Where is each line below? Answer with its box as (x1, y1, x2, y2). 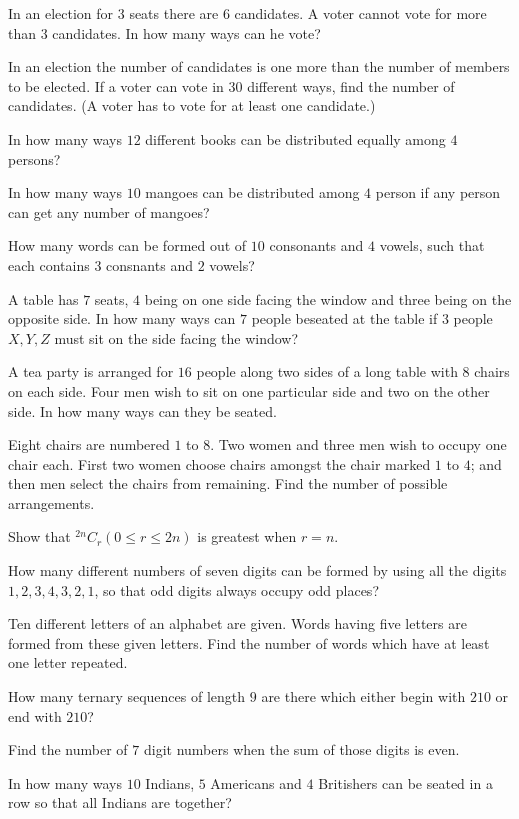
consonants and (269, 235, 364, 256)
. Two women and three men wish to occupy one (210, 434, 507, 455)
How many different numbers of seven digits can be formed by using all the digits (8, 560, 507, 581)
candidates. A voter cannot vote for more (234, 3, 487, 23)
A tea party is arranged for (8, 361, 174, 382)
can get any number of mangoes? (8, 201, 210, 222)
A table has (8, 288, 79, 309)
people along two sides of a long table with (196, 361, 458, 382)
